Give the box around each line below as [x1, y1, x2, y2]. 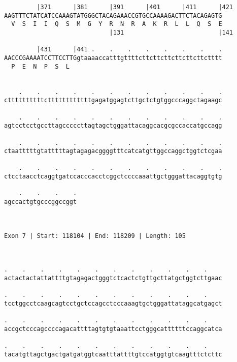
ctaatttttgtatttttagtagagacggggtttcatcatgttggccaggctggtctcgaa [4, 147, 222, 155]
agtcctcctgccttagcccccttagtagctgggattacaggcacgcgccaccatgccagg [4, 122, 222, 130]
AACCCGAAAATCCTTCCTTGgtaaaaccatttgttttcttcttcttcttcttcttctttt [4, 54, 222, 62]
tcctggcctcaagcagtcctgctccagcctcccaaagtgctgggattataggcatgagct [4, 299, 222, 307]
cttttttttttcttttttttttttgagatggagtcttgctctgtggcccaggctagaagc [4, 97, 222, 104]
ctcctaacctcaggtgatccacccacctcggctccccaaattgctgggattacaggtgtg [4, 173, 222, 180]
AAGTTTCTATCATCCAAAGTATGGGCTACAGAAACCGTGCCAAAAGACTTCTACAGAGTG [4, 12, 222, 19]
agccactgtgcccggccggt [4, 198, 77, 206]
